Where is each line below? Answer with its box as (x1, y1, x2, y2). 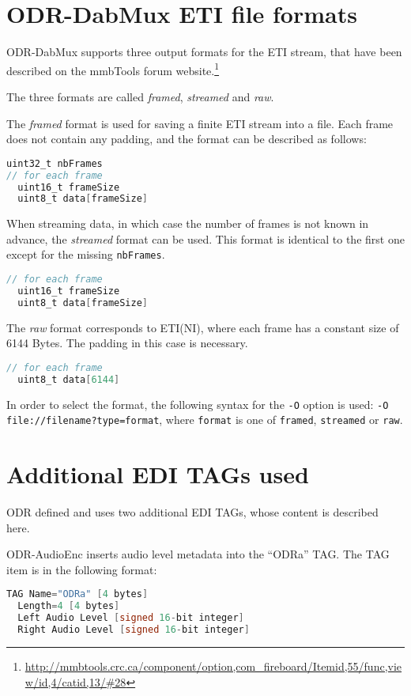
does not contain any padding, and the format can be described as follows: (6, 130, 367, 147)
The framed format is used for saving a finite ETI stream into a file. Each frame (6, 115, 394, 131)
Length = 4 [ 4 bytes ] (17, 600, 120, 612)
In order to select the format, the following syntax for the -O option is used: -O (6, 395, 389, 412)
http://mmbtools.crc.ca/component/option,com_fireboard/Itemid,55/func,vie (25, 657, 402, 674)
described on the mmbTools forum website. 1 (6, 59, 220, 78)
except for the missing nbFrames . (6, 246, 165, 263)
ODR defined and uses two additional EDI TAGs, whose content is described (6, 504, 379, 520)
